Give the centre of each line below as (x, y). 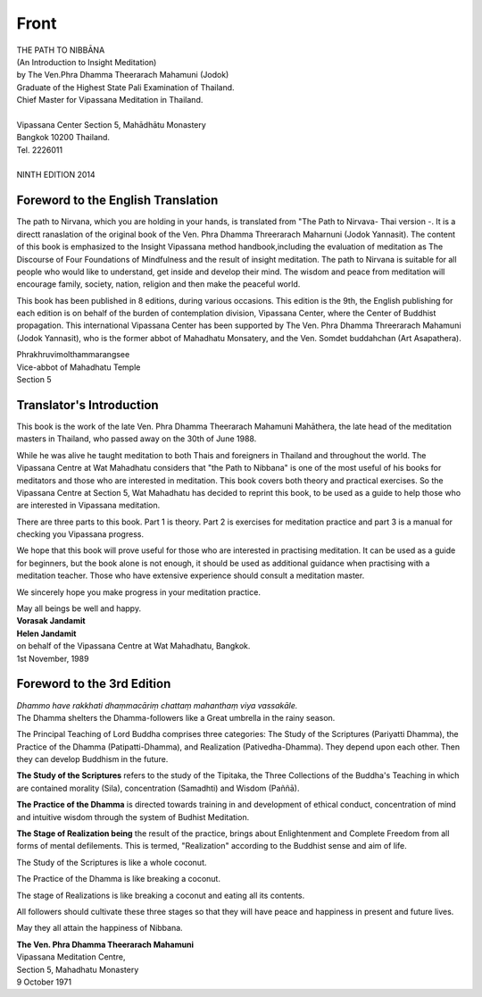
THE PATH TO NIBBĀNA (61, 50)
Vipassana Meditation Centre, (71, 957)
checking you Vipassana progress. (80, 534)
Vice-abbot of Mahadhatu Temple (79, 367)
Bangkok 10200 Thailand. (63, 138)
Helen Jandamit (46, 633)
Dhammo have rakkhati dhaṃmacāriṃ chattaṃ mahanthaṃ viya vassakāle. (157, 705)
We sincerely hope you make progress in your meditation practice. (138, 592)
